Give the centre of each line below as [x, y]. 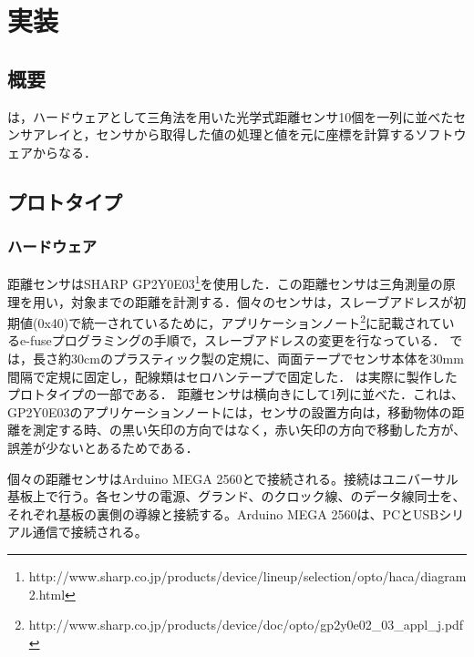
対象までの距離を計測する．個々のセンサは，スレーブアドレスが [262, 301]
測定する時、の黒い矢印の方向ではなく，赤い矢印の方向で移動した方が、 [249, 430]
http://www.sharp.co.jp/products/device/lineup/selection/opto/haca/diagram [247, 575]
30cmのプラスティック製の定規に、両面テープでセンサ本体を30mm [267, 359]
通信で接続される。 [90, 532]
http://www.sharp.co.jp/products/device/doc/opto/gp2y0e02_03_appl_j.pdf [246, 625]
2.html [47, 594]
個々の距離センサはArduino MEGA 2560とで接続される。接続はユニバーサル [233, 478]
